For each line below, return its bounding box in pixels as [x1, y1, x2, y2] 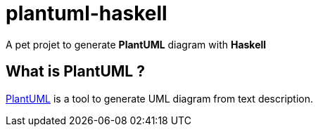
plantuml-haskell [6, 1, 167, 25]
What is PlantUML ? [6, 62, 145, 81]
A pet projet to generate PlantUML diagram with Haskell [6, 38, 267, 51]
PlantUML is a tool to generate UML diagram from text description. [6, 92, 314, 105]
